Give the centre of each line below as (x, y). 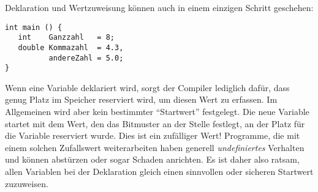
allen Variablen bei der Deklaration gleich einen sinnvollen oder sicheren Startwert (159, 172)
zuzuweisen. (27, 183)
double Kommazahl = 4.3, (71, 47)
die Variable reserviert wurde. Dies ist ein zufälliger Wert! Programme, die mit (153, 135)
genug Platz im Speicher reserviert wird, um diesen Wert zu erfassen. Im (141, 99)
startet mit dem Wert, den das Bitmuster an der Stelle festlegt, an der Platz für (155, 123)
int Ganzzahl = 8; (66, 38)
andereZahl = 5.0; (86, 58)
